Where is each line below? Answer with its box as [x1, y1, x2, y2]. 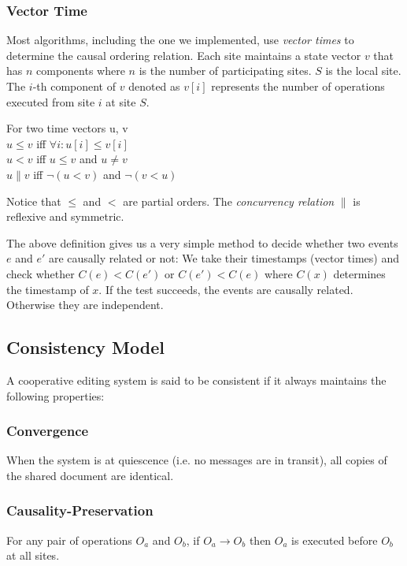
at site [105, 93, 136, 110]
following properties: [6, 387, 105, 404]
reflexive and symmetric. [6, 208, 124, 225]
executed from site [6, 93, 95, 110]
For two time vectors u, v [6, 120, 128, 136]
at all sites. [6, 547, 60, 564]
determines [333, 265, 386, 281]
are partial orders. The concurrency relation [123, 192, 335, 209]
